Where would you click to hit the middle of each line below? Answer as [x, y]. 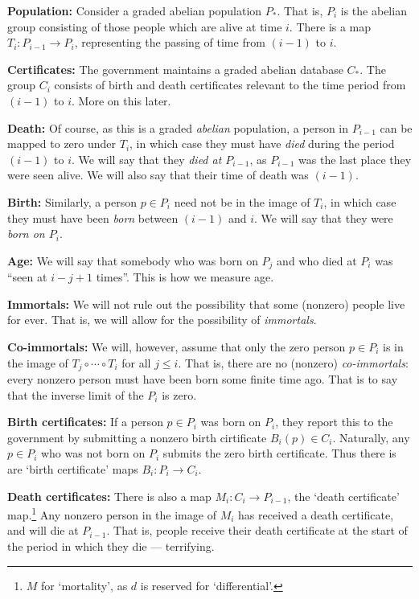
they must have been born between [93, 217]
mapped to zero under [62, 144]
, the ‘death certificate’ [343, 496]
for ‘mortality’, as [84, 585]
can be [396, 127]
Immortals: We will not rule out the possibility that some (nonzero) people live [206, 304]
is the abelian [374, 10]
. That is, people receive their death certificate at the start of [257, 530]
